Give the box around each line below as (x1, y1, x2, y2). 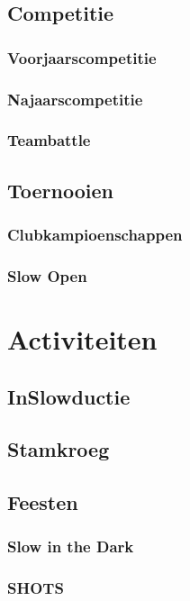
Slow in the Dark (7, 535, 134, 558)
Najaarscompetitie (7, 87, 143, 110)
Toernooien (7, 176, 113, 204)
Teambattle (7, 129, 91, 151)
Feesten (7, 488, 78, 516)
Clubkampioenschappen (7, 223, 183, 246)
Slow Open (7, 264, 87, 287)
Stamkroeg (7, 435, 110, 463)
